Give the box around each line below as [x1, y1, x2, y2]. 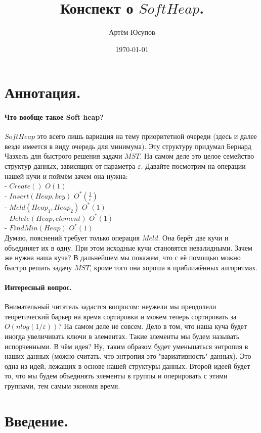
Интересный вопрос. [5, 282, 72, 293]
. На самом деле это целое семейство [140, 151, 254, 161]
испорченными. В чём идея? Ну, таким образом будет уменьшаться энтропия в [5, 341, 248, 351]
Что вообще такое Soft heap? [5, 112, 104, 122]
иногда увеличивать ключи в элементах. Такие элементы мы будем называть [5, 331, 240, 341]
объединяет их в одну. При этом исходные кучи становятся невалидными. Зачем [5, 242, 252, 253]
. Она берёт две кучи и [158, 232, 229, 243]
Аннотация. [5, 82, 81, 103]
